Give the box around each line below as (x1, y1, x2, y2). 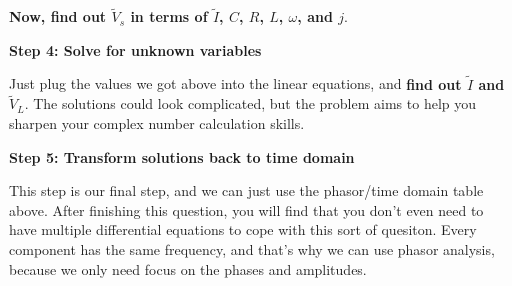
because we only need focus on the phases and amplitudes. (9, 258, 367, 279)
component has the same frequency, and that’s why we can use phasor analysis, (9, 239, 495, 259)
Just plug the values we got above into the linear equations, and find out (9, 73, 462, 94)
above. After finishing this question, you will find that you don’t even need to (9, 199, 484, 220)
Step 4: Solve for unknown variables (9, 39, 262, 60)
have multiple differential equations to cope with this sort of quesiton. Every (9, 219, 477, 240)
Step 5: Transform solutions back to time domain (9, 146, 355, 167)
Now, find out (9, 6, 107, 27)
